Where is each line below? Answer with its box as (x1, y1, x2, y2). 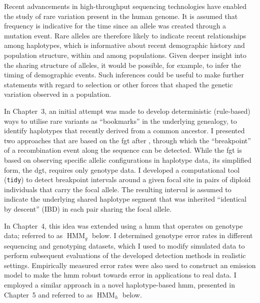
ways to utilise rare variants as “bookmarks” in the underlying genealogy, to (4, 115, 237, 126)
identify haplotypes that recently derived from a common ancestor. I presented (4, 125, 245, 136)
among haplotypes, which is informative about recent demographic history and (4, 40, 245, 50)
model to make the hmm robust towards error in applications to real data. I (4, 270, 236, 280)
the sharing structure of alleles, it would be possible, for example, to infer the (4, 59, 241, 70)
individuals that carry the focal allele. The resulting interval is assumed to (4, 184, 231, 194)
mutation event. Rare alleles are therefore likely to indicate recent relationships (4, 30, 246, 40)
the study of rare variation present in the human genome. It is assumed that (4, 10, 238, 21)
